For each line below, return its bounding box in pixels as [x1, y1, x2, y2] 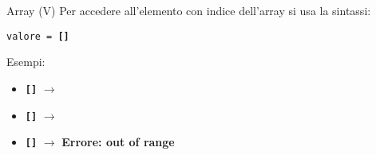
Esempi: [6, 53, 46, 70]
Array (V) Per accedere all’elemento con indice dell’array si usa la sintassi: [6, 2, 371, 18]
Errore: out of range [61, 134, 175, 150]
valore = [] [6, 30, 69, 42]
